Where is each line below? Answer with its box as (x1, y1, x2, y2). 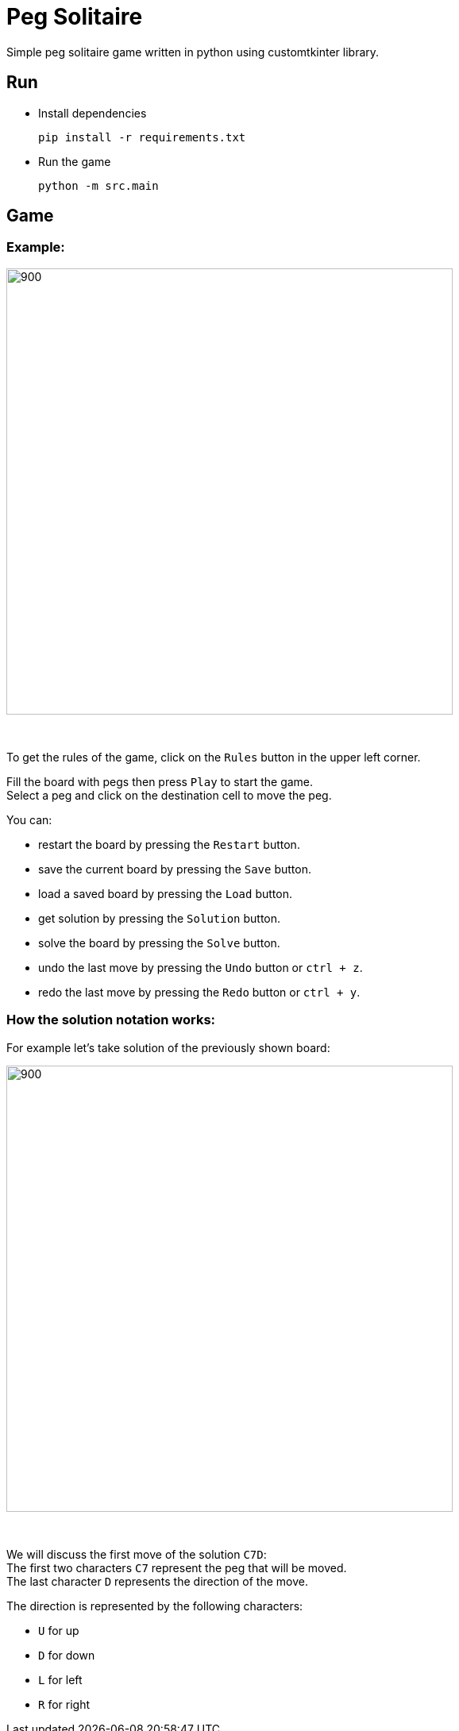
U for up (38, 1623, 79, 1637)
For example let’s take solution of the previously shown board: (6, 1040, 330, 1054)
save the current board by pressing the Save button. (38, 862, 311, 876)
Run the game (38, 154, 111, 168)
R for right (38, 1697, 90, 1711)
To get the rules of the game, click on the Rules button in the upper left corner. (6, 750, 421, 764)
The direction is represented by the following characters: (6, 1598, 303, 1613)
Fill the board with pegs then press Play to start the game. (6, 774, 314, 788)
